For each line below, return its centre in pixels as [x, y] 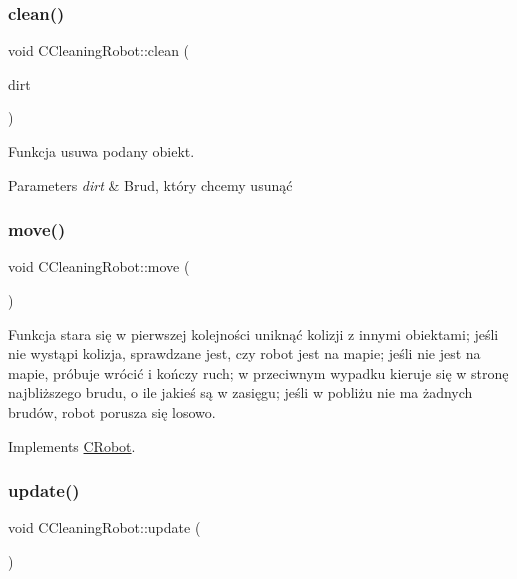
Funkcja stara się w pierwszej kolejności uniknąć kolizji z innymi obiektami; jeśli [253, 333]
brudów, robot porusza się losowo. [112, 411]
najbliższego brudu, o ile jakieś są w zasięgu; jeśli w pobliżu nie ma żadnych [240, 392]
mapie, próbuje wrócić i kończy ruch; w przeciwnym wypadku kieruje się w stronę [258, 372]
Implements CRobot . [72, 445]
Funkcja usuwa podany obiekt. [101, 151]
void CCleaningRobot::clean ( [99, 50]
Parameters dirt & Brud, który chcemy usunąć [150, 184]
